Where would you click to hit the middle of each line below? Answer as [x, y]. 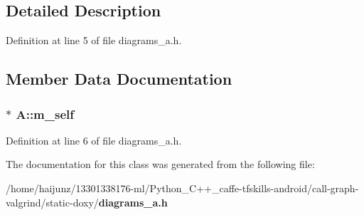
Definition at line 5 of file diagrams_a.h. [94, 40]
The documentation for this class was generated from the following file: [160, 164]
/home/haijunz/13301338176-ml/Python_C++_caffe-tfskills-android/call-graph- [182, 188]
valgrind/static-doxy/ [52, 202]
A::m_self [45, 114]
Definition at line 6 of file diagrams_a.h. [94, 140]
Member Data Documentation [119, 79]
